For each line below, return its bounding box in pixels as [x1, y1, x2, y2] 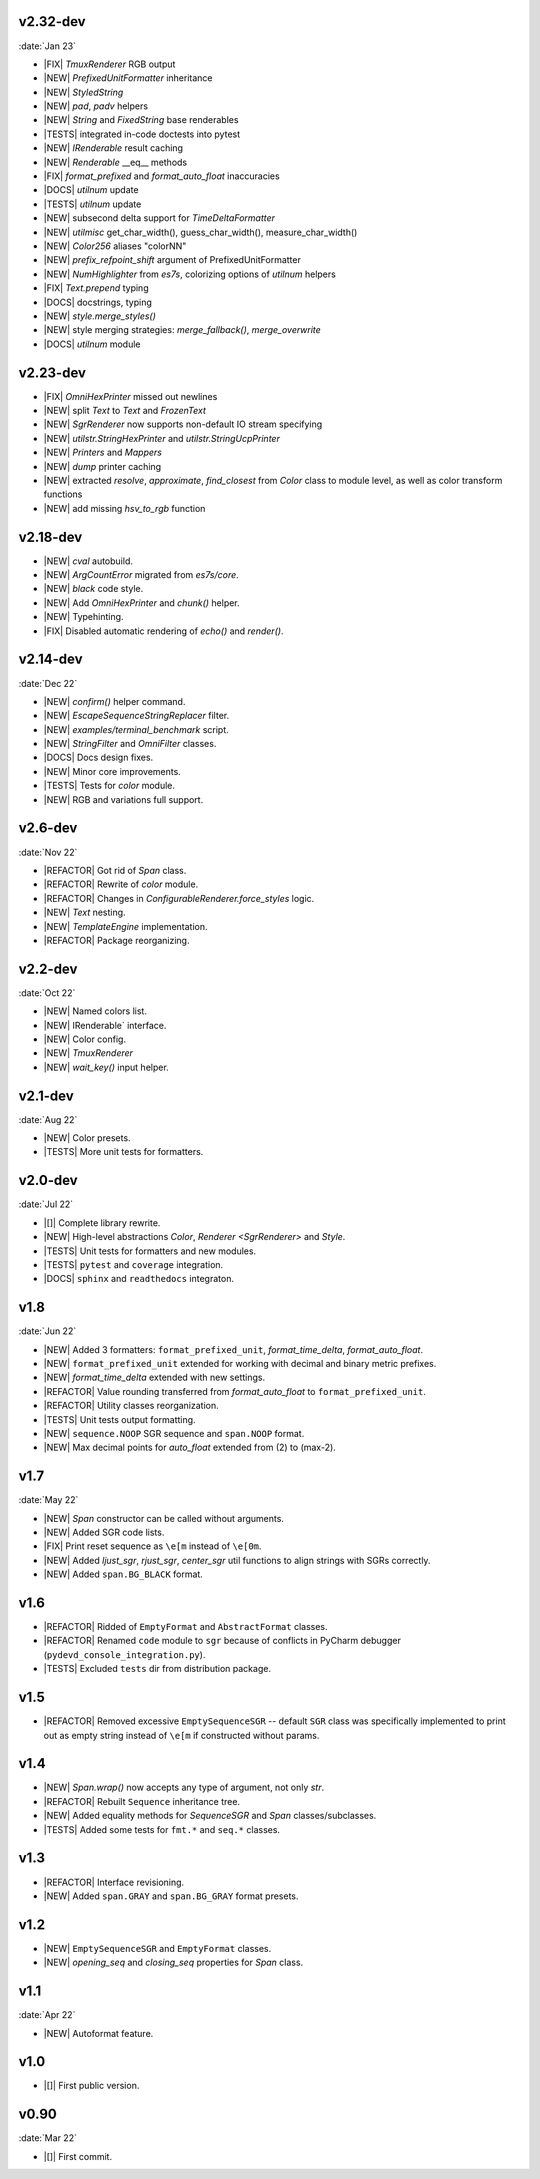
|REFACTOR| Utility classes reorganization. [43, 1400, 219, 1412]
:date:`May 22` [18, 1494, 79, 1506]
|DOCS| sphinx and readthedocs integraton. [43, 1273, 235, 1285]
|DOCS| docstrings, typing [43, 296, 152, 308]
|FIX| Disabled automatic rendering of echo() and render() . [43, 625, 284, 637]
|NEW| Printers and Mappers [43, 446, 162, 459]
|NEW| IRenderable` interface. [43, 1019, 167, 1031]
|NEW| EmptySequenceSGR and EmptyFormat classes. [43, 1942, 272, 1954]
